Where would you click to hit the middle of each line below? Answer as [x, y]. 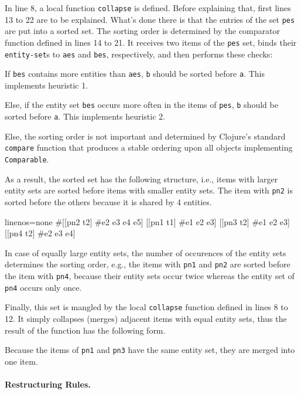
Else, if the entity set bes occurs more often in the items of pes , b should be [141, 105]
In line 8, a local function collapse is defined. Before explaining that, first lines [148, 8]
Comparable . [27, 159]
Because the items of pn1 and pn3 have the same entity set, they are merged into [150, 350]
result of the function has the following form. [85, 330]
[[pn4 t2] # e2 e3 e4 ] [40, 233]
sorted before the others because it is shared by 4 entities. [108, 201]
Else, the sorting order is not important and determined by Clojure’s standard [145, 136]
